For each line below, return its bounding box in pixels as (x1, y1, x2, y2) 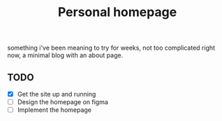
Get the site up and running (17, 90, 96, 98)
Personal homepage (57, 4, 177, 20)
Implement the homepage (17, 106, 92, 114)
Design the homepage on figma (17, 98, 108, 106)
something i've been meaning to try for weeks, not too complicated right (7, 43, 215, 52)
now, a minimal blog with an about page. (7, 51, 124, 59)
